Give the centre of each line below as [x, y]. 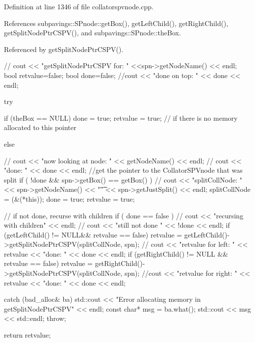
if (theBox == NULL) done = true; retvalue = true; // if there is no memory [121, 118]
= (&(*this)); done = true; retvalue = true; [69, 198]
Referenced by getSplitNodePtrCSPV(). [64, 49]
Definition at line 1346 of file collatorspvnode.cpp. [79, 6]
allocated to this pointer [40, 127]
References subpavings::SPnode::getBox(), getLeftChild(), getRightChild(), [116, 23]
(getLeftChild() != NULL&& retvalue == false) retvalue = [93, 234]
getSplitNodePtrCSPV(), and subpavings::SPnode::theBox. [92, 33]
